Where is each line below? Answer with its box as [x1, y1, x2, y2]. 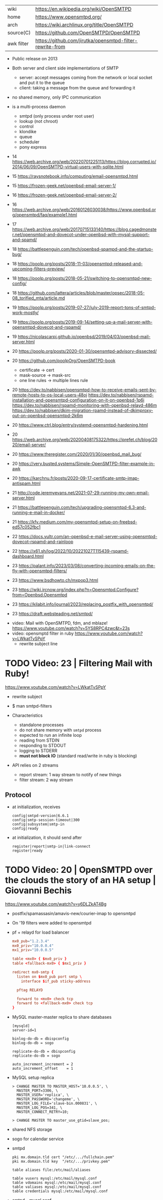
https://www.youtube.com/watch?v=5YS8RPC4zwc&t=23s [12, 626, 130, 631]
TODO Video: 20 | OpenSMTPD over [5, 864, 153, 875]
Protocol [5, 791, 32, 799]
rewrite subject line [19, 641, 58, 646]
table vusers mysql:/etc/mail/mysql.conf [12, 1176, 97, 1181]
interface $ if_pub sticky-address [21, 979, 91, 984]
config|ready [12, 826, 39, 831]
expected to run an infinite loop [19, 732, 82, 738]
